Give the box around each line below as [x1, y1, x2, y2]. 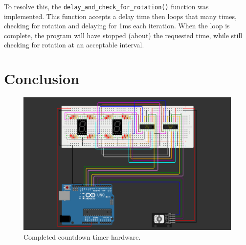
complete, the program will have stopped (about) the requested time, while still [4, 30, 243, 40]
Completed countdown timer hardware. [23, 231, 141, 242]
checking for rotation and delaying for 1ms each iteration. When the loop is [4, 21, 230, 31]
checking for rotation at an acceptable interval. [4, 40, 144, 50]
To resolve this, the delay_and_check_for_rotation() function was [4, 1, 209, 11]
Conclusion [4, 68, 80, 89]
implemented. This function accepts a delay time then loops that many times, [4, 11, 237, 21]
